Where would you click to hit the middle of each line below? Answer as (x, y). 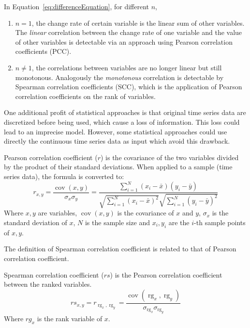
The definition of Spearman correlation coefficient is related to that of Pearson (120, 249)
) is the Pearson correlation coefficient (166, 274)
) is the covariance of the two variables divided (169, 157)
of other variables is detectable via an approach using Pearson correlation (124, 41)
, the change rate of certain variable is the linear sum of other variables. (138, 23)
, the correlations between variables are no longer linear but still (127, 67)
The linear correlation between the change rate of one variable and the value (129, 32)
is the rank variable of (70, 319)
